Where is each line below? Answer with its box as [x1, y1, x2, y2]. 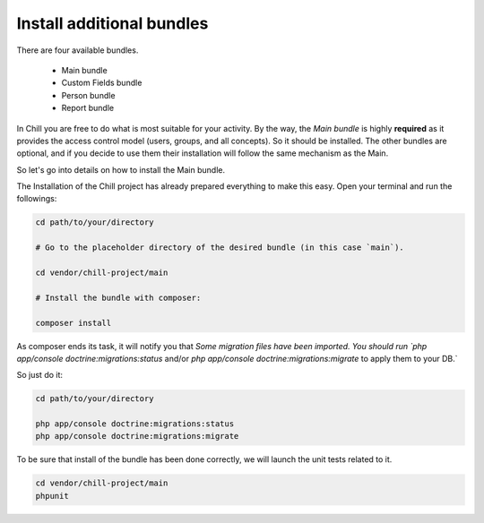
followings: [16, 193, 57, 204]
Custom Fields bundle [61, 77, 143, 89]
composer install [35, 318, 112, 328]
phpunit [35, 491, 69, 501]
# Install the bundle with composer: [35, 292, 202, 303]
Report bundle [61, 103, 115, 114]
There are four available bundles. [16, 45, 139, 56]
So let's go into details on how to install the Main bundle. [16, 164, 226, 175]
